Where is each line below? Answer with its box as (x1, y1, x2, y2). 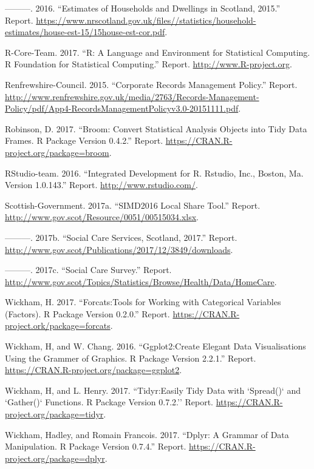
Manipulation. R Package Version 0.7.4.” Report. (5, 440, 186, 453)
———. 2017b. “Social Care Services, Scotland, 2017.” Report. (5, 231, 237, 243)
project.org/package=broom (5, 146, 109, 158)
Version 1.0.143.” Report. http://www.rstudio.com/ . (5, 178, 198, 191)
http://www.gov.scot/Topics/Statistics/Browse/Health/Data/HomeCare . (5, 275, 277, 288)
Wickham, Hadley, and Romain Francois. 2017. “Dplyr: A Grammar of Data (5, 428, 289, 440)
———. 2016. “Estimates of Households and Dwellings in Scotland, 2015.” (5, 2, 281, 14)
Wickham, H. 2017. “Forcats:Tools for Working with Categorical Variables (5, 295, 281, 308)
